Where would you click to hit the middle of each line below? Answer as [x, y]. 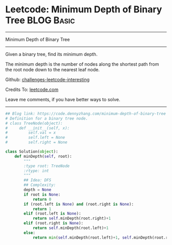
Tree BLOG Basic [40, 20]
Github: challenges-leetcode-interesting [47, 79]
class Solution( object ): [32, 152]
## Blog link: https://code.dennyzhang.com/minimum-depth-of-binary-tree [86, 114]
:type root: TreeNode [47, 166]
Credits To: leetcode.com [32, 89]
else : [30, 233]
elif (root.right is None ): [53, 223]
